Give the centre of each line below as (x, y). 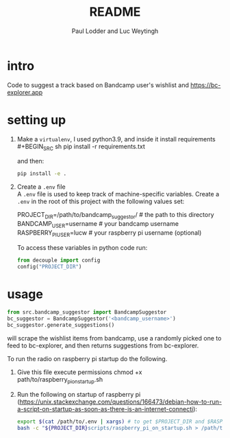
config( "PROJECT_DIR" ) (49, 266)
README (115, 12)
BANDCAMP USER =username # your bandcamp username (98, 224)
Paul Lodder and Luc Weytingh (115, 31)
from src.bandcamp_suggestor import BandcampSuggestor (87, 312)
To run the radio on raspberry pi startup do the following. (87, 359)
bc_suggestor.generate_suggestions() (61, 325)
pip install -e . (42, 174)
